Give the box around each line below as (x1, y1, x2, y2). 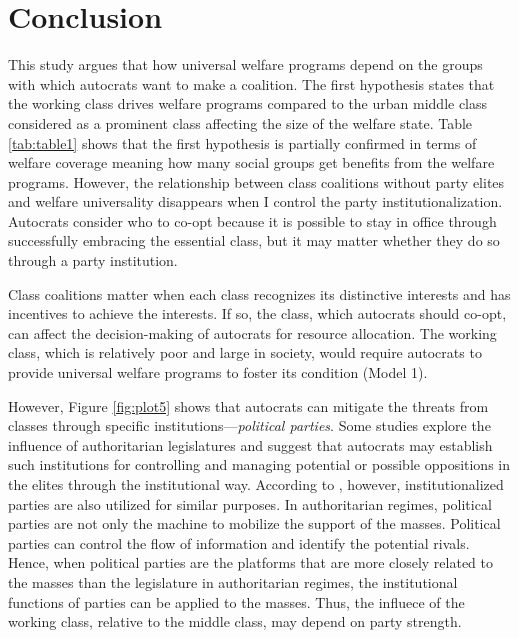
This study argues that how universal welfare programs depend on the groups (8, 54, 483, 75)
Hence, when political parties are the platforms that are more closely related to (8, 552, 493, 573)
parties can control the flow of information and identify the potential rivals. (8, 532, 470, 553)
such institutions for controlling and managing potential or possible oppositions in (8, 454, 511, 475)
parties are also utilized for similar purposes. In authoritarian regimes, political (8, 493, 492, 514)
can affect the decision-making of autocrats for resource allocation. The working (8, 322, 497, 343)
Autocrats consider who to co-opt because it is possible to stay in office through (8, 210, 497, 231)
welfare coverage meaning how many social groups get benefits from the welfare (8, 152, 495, 173)
